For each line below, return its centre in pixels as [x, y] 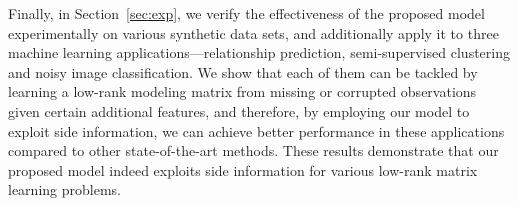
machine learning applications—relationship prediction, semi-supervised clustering [259, 52]
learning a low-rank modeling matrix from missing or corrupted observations [242, 91]
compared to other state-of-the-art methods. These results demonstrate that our [253, 150]
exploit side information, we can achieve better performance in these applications [256, 130]
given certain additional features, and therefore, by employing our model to [239, 110]
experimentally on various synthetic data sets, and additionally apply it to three [253, 32]
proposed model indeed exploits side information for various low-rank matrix [243, 169]
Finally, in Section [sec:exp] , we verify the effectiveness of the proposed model [246, 13]
